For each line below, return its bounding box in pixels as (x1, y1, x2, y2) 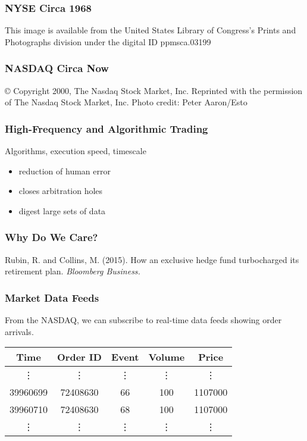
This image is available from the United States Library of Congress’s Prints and (5, 24, 296, 36)
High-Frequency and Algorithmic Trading (5, 121, 208, 136)
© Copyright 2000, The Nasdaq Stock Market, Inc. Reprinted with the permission (5, 84, 303, 96)
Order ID (57, 350, 102, 364)
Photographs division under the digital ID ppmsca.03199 (5, 35, 211, 48)
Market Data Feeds (5, 290, 99, 305)
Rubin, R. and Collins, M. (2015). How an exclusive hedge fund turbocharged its (5, 253, 299, 265)
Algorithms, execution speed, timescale (5, 145, 146, 157)
